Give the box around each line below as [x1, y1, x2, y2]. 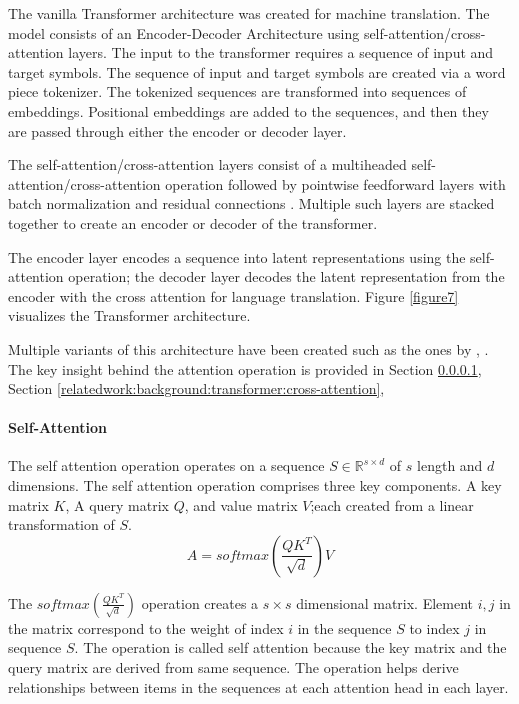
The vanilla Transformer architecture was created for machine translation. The [8, 3, 490, 23]
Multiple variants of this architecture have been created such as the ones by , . [8, 338, 489, 359]
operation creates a [141, 592, 259, 613]
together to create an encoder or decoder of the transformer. [8, 212, 378, 233]
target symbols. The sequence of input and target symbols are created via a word [8, 61, 506, 82]
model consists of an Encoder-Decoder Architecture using [8, 22, 360, 43]
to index [409, 617, 460, 638]
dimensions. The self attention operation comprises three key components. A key [8, 475, 502, 496]
